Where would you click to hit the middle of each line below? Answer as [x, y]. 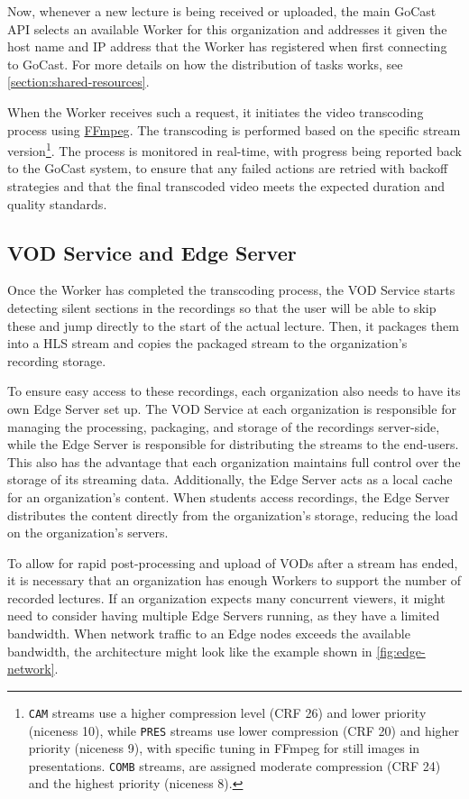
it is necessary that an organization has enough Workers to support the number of [234, 580]
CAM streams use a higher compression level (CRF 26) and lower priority [227, 712]
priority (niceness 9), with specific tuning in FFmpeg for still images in [224, 748]
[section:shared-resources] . [78, 82]
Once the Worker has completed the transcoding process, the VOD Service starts [231, 290]
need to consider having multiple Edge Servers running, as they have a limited [224, 615]
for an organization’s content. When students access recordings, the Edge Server [229, 496]
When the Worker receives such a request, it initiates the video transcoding [216, 111]
